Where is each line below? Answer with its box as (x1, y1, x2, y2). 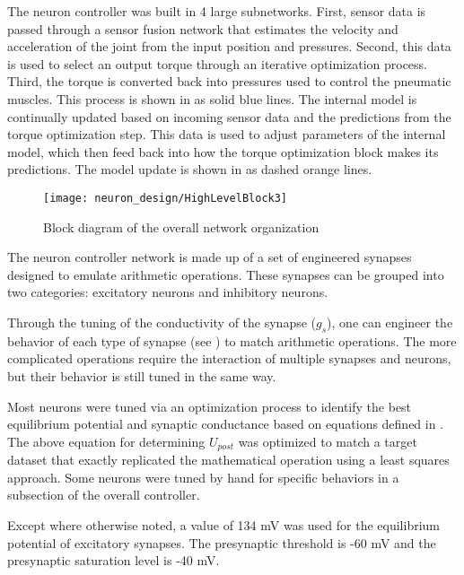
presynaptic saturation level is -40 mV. (7, 551, 220, 570)
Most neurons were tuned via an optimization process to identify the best (7, 396, 412, 415)
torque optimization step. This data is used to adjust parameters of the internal (7, 125, 446, 144)
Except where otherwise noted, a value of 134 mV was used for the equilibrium (7, 515, 441, 534)
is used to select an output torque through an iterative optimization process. (7, 54, 427, 73)
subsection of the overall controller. (7, 485, 200, 504)
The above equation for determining (7, 431, 206, 450)
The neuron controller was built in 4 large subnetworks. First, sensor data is (7, 2, 426, 20)
